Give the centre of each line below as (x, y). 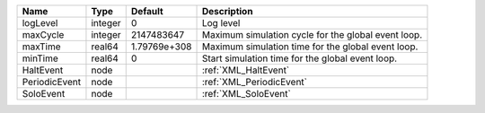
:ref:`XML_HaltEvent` (246, 70)
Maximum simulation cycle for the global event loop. (312, 35)
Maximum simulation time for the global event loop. (310, 47)
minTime (40, 58)
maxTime (42, 47)
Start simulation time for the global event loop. (300, 58)
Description (227, 11)
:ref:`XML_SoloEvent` (246, 94)
